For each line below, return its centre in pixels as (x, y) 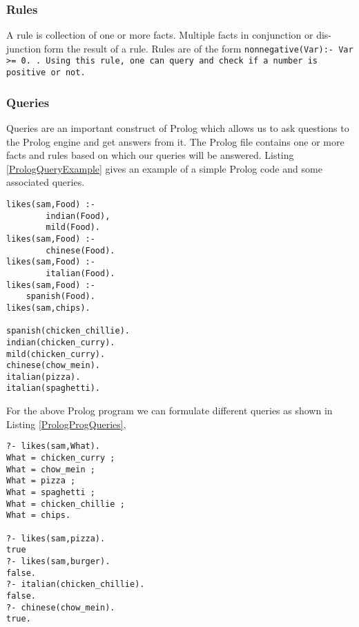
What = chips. (39, 515)
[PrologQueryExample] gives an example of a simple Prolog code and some (164, 168)
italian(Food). (80, 273)
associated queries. (46, 182)
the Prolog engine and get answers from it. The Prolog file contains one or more (175, 141)
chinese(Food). (80, 250)
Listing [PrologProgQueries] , (66, 424)
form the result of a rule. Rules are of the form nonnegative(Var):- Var (198, 48)
